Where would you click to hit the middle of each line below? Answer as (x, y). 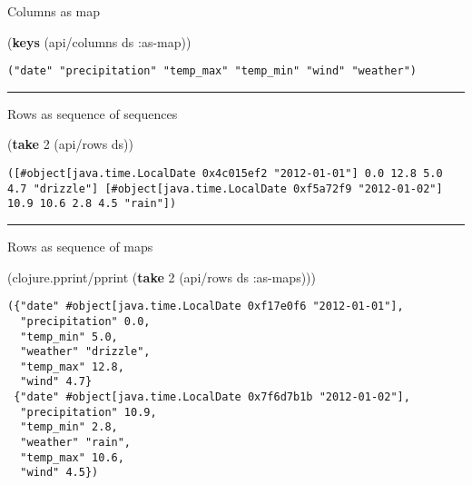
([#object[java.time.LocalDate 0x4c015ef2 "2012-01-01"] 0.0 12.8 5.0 (225, 174)
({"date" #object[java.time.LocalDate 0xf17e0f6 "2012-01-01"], (206, 307)
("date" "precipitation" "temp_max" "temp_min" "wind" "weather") (212, 71)
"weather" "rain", (76, 443)
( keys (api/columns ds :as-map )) (99, 41)
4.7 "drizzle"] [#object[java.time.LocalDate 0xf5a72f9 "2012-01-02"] (225, 188)
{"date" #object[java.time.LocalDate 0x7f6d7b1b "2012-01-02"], (212, 397)
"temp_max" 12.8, (72, 366)
